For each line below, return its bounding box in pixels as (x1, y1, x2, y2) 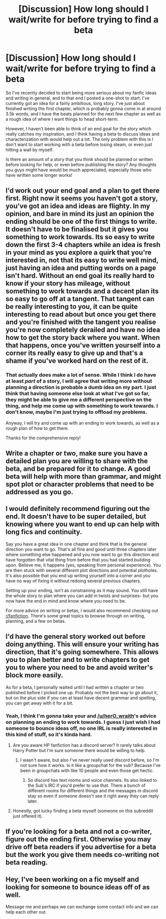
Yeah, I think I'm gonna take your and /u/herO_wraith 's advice (5, 712, 157, 719)
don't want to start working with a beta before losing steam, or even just (5, 141, 153, 147)
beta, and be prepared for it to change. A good (5, 464, 151, 473)
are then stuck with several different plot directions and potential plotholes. (5, 567, 158, 573)
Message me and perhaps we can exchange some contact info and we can (5, 904, 159, 910)
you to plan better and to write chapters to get (5, 656, 150, 664)
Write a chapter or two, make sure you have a (5, 449, 148, 458)
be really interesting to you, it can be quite (5, 303, 138, 311)
